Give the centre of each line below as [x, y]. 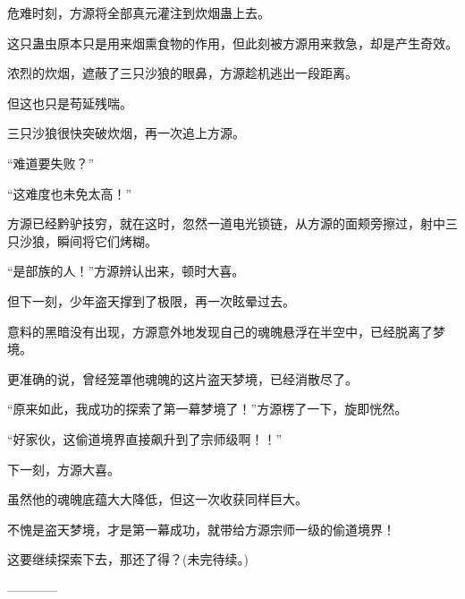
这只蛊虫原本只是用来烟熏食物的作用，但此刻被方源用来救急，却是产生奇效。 [232, 43]
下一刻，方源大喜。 [63, 469]
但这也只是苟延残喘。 [70, 103]
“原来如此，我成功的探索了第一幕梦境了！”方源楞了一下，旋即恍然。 [207, 409]
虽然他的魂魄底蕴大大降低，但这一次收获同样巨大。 [157, 499]
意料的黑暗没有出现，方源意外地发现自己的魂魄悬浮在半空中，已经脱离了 [220, 331]
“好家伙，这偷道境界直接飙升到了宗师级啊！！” [145, 438]
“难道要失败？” [51, 163]
